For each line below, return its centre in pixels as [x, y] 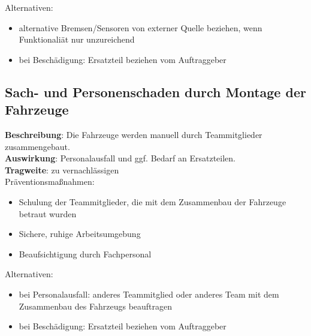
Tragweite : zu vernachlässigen [62, 169]
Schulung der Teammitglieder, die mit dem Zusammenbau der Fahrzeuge [153, 201]
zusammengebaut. [37, 146]
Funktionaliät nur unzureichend [77, 39]
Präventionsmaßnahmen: [50, 181]
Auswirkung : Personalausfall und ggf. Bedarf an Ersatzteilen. [120, 158]
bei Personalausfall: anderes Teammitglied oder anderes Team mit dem [149, 294]
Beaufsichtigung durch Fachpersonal [85, 253]
